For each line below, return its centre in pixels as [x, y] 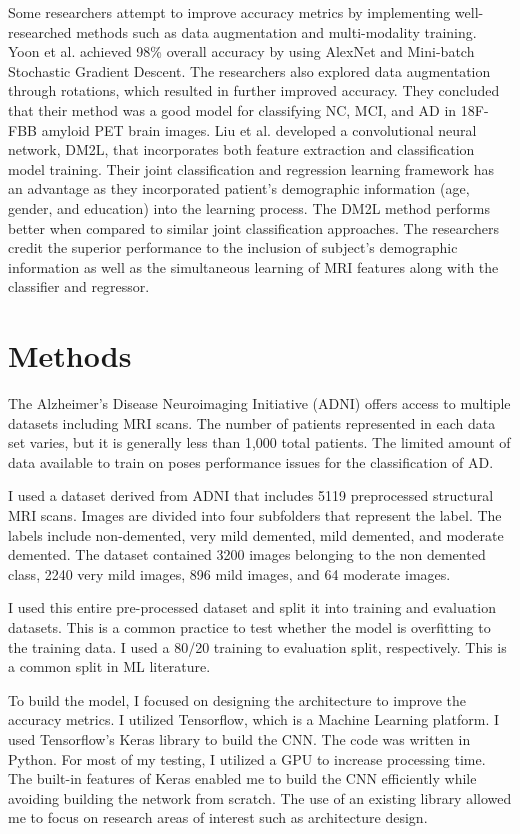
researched [40, 31]
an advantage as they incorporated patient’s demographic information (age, [239, 188]
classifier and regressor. [79, 286]
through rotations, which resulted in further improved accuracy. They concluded [254, 90]
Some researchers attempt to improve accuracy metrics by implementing [229, 12]
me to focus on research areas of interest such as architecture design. [218, 817]
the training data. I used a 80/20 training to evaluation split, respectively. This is [257, 646]
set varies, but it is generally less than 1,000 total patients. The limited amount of [259, 442]
